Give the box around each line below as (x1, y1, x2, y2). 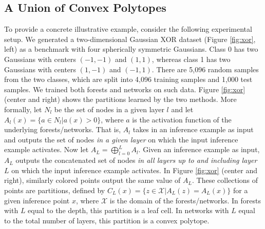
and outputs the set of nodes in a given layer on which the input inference (4, 134, 238, 144)
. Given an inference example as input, (138, 144, 260, 155)
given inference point (4, 195, 70, 205)
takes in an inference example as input (132, 124, 254, 135)
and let (171, 103, 194, 114)
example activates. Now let (4, 144, 89, 155)
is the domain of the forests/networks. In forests (109, 195, 261, 205)
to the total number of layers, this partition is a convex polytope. (4, 215, 210, 225)
